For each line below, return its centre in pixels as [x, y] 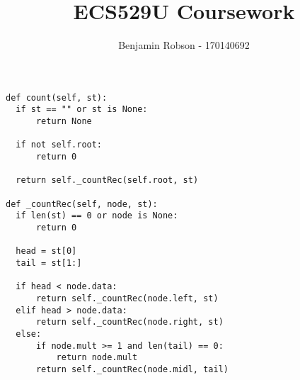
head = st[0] [46, 251]
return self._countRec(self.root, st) [107, 180]
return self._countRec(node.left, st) [127, 298]
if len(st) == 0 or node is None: [97, 216]
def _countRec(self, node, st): [82, 204]
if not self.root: [59, 145]
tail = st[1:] [49, 263]
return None [64, 122]
